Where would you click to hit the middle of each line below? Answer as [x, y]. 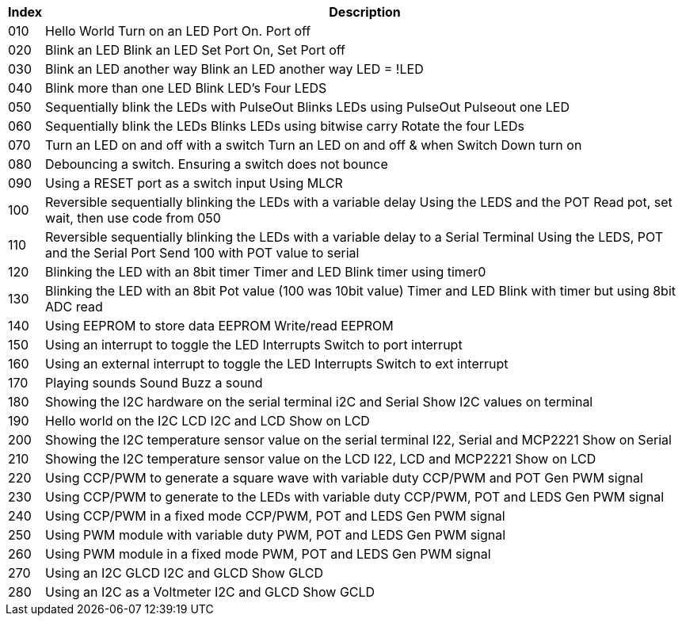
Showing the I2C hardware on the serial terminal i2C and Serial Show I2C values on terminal [319, 402]
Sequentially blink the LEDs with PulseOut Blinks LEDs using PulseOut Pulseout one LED [308, 107]
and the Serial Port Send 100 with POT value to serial [202, 253]
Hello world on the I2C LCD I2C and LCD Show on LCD [208, 421]
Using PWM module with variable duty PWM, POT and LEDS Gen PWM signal [276, 535]
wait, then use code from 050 [133, 218]
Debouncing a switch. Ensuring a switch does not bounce [217, 164]
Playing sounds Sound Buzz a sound [154, 383]
